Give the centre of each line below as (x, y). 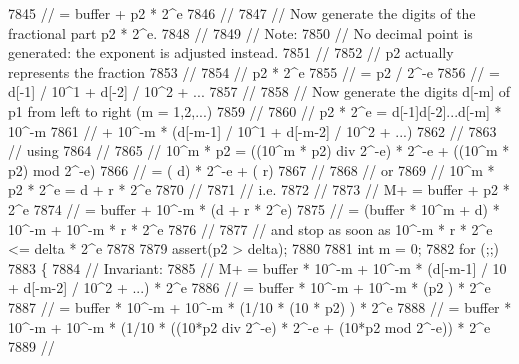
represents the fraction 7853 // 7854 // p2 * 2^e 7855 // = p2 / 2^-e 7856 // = (254, 71)
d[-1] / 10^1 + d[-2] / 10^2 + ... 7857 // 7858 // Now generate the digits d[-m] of (259, 91)
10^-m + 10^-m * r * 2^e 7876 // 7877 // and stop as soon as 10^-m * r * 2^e (250, 228)
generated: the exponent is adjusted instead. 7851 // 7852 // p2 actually (231, 52)
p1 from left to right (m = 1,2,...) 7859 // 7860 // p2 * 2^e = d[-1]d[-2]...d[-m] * (255, 110)
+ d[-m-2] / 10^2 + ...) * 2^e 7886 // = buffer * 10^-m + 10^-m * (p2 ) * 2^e (249, 287)
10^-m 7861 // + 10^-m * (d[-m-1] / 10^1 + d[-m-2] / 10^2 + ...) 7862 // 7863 (252, 130)
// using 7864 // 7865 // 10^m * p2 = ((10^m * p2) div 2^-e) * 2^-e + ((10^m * (259, 150)
